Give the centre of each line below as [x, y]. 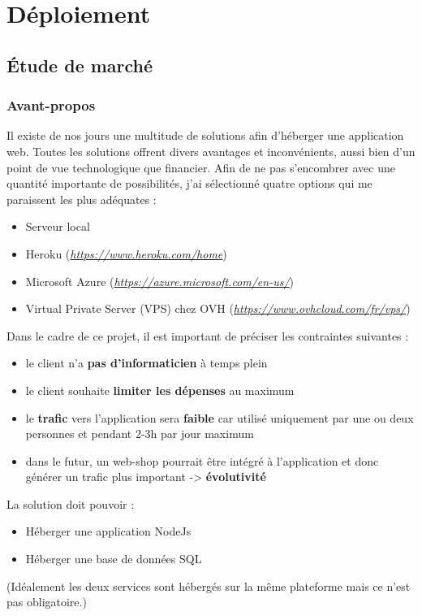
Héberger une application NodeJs [108, 531]
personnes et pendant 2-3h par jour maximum [140, 434]
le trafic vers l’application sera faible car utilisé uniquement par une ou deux [220, 417]
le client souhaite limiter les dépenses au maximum [160, 390]
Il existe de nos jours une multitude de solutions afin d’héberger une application [205, 135]
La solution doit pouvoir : [71, 503]
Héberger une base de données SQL [114, 559]
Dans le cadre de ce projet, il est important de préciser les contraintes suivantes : [208, 335]
